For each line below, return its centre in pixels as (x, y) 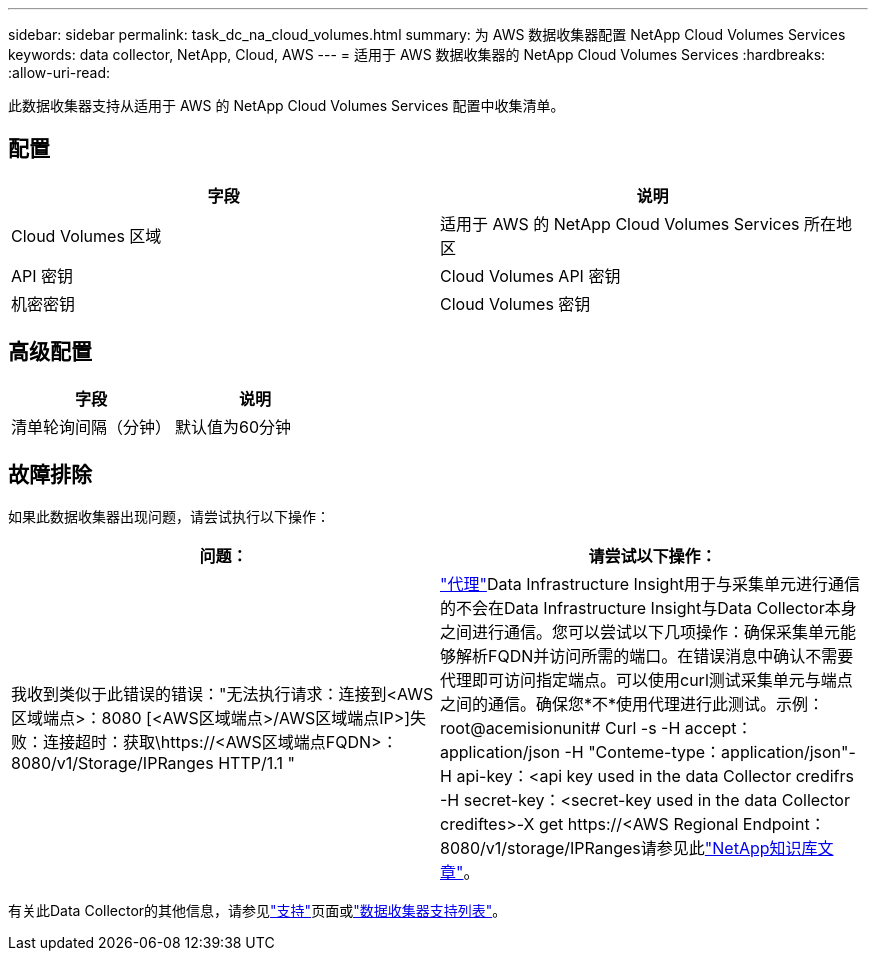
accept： (718, 727)
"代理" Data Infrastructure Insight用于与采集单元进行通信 (650, 583)
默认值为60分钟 (233, 426)
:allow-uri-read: (59, 72)
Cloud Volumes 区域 (86, 235)
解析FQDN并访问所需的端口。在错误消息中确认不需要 (655, 655)
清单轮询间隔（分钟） (91, 426)
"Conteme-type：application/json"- (722, 751)
